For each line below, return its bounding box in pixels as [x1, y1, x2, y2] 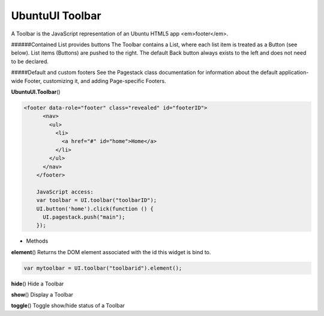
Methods [26, 237, 49, 245]
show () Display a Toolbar [11, 291, 74, 299]
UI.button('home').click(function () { [36, 205, 154, 212]
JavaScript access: [36, 188, 94, 195]
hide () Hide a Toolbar [11, 280, 64, 287]
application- [279, 69, 309, 76]
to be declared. [11, 58, 49, 65]
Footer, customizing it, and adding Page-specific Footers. [24, 77, 166, 84]
